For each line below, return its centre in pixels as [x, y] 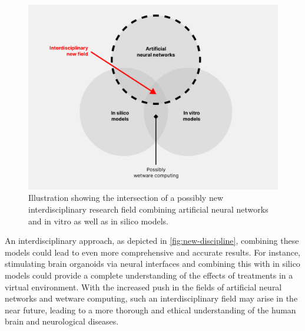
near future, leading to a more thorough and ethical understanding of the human [150, 310]
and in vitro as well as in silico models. [98, 221]
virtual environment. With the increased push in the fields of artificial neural [143, 287]
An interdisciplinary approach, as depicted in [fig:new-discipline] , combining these [152, 241]
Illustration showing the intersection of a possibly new [126, 198]
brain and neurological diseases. [62, 321]
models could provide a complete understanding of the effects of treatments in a [149, 275]
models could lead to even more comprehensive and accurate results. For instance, [153, 252]
